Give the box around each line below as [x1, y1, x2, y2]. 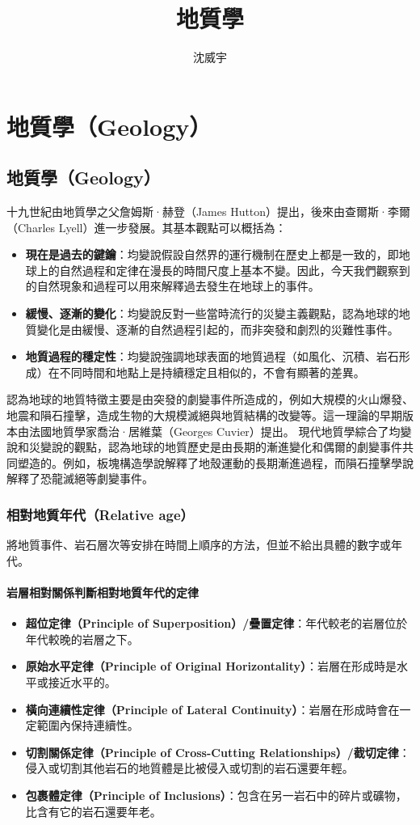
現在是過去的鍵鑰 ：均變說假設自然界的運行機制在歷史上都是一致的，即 [25, 246, 399, 263]
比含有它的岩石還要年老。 [25, 802, 162, 819]
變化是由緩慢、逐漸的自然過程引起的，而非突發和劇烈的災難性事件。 [36, 320, 399, 337]
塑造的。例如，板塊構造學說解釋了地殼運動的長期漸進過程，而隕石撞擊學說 [17, 454, 414, 471]
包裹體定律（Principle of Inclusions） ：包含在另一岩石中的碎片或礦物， [25, 786, 407, 803]
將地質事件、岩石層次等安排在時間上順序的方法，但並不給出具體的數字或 [6, 536, 391, 553]
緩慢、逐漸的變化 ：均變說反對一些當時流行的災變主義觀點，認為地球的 [25, 305, 399, 322]
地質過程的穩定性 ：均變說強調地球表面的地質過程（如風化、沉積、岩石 [25, 348, 399, 365]
